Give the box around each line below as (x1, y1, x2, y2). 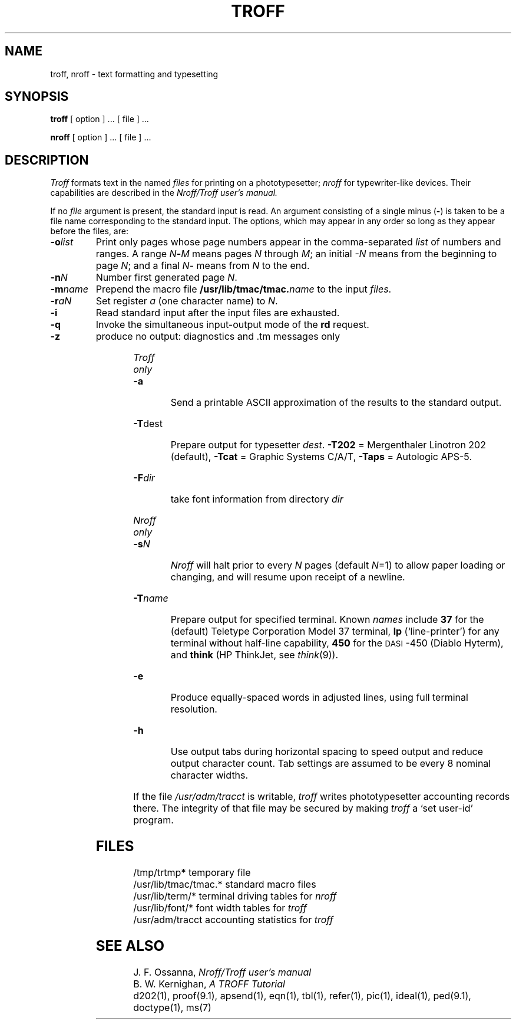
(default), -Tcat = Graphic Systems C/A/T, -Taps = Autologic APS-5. (170, 451, 472, 463)
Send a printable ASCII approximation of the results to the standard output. (170, 396, 502, 409)
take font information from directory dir (170, 493, 343, 506)
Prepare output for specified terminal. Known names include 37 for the (170, 613, 484, 626)
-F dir (133, 472, 155, 484)
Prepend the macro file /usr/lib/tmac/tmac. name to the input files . (95, 283, 392, 296)
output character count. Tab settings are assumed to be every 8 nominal (170, 757, 491, 770)
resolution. (170, 703, 217, 716)
